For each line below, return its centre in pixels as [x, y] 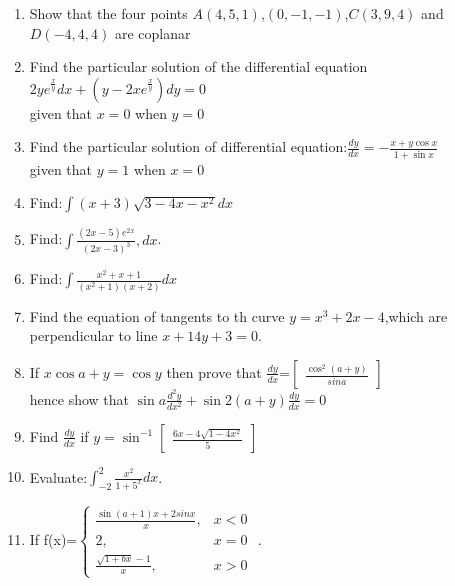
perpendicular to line [93, 335]
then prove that [214, 371]
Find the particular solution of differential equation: [188, 146]
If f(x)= [53, 539]
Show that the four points [108, 13]
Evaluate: [58, 476]
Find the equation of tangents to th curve [157, 315]
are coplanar [152, 32]
